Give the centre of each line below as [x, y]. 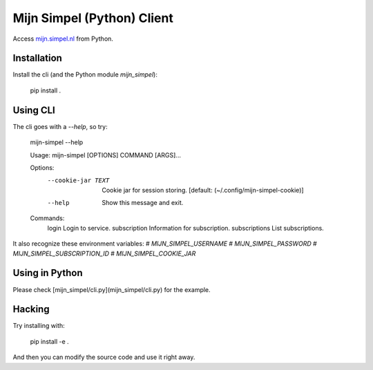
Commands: [47, 218]
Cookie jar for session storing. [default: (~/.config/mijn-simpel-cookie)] [203, 190]
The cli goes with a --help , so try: [60, 126]
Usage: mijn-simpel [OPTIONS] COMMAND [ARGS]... [105, 155]
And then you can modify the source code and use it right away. [104, 357]
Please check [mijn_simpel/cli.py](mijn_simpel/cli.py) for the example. [112, 289]
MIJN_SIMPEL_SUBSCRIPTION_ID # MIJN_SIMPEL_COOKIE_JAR [104, 253]
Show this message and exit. [143, 203]
